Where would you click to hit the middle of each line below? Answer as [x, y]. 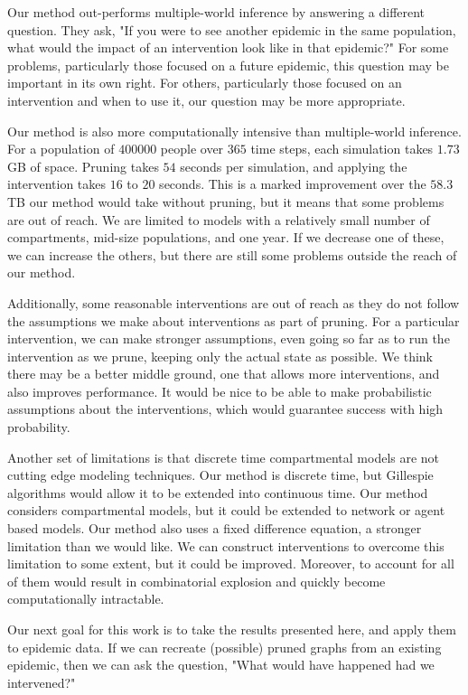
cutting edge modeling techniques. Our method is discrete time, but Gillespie [220, 475]
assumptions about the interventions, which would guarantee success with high [225, 409]
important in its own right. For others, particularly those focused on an [205, 83]
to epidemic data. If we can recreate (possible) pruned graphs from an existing [225, 647]
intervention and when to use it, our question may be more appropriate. [206, 100]
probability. [39, 427]
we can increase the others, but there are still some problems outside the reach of [232, 254]
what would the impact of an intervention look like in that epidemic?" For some [228, 47]
